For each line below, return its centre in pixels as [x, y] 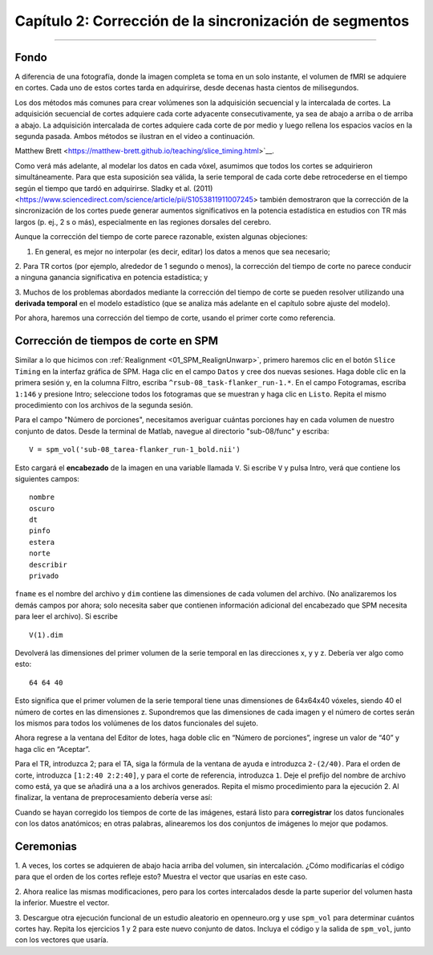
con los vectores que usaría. [62, 940]
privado [44, 576]
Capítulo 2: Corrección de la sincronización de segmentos [212, 21]
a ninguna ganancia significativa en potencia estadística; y [111, 278]
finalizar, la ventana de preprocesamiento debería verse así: [113, 798]
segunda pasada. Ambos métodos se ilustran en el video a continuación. [135, 136]
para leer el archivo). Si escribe [66, 616]
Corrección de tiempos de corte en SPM [116, 341]
